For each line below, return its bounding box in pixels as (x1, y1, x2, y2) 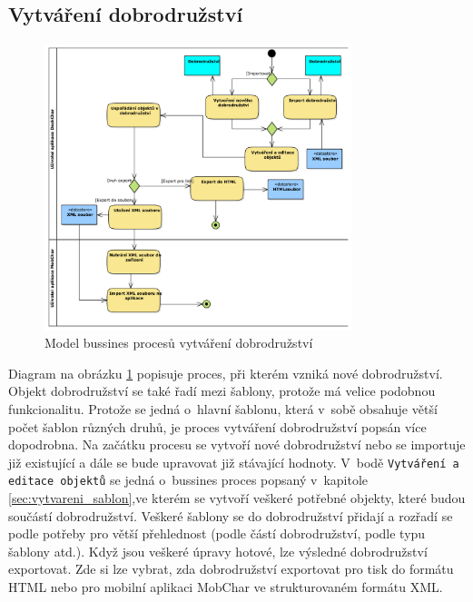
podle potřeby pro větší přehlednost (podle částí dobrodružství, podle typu (8, 524, 426, 543)
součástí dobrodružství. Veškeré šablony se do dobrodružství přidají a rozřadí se (8, 506, 453, 525)
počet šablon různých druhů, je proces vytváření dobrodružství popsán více (8, 417, 427, 436)
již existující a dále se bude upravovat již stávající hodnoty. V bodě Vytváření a (8, 452, 459, 471)
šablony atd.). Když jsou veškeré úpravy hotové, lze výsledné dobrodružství (8, 541, 428, 560)
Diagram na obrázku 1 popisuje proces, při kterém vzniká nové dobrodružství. (8, 363, 443, 382)
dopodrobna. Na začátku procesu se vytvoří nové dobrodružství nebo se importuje (8, 435, 466, 454)
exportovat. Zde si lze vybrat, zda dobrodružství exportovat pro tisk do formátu (8, 559, 454, 578)
